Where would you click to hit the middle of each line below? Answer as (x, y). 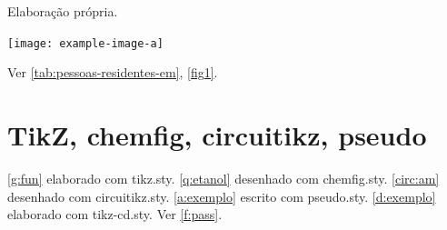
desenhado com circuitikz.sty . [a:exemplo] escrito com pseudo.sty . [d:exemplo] (222, 196)
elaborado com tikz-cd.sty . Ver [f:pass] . (115, 214)
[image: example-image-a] (85, 43)
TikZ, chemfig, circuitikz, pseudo (217, 135)
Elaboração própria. (63, 11)
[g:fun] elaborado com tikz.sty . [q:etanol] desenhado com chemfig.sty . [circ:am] (223, 178)
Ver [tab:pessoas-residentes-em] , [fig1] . (113, 72)
